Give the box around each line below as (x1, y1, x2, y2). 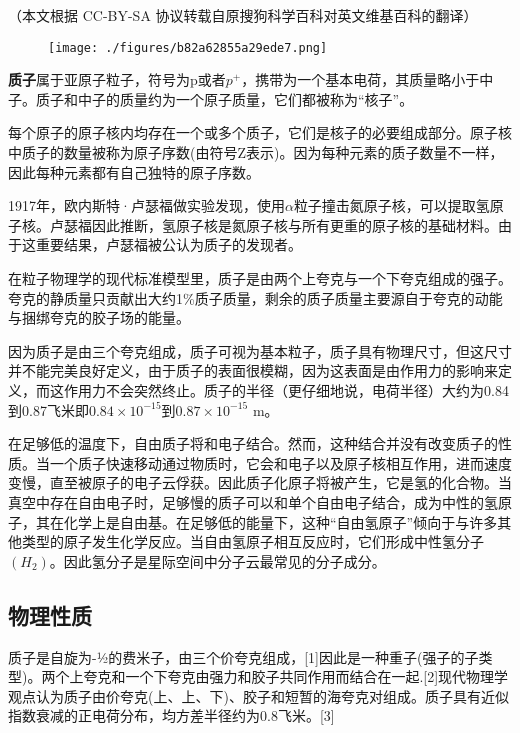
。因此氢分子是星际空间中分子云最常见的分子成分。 (49, 550, 386, 571)
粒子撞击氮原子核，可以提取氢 (293, 195, 490, 216)
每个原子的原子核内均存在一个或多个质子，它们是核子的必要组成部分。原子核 (8, 122, 512, 143)
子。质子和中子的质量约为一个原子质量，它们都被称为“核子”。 (8, 88, 414, 109)
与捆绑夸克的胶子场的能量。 (8, 307, 190, 328)
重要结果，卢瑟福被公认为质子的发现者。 (35, 234, 302, 255)
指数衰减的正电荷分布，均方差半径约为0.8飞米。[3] (8, 705, 335, 726)
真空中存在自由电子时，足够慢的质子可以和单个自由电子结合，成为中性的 (8, 491, 484, 512)
